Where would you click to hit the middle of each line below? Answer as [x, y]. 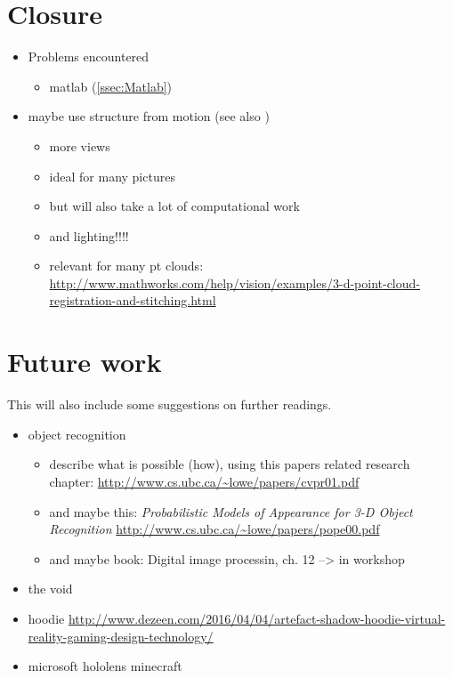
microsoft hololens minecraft [105, 666]
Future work [85, 362]
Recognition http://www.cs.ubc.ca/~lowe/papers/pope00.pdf [214, 529]
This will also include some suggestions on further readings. [170, 404]
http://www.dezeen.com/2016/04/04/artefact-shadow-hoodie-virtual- [257, 618]
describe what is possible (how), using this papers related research [230, 464]
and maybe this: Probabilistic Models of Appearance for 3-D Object [231, 511]
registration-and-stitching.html [133, 300]
